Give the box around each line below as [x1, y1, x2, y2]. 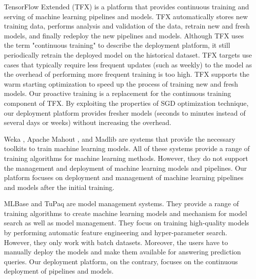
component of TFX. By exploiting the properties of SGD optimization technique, [4, 97, 249, 108]
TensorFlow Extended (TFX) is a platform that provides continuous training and [4, 1, 249, 11]
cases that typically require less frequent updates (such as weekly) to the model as [4, 59, 252, 69]
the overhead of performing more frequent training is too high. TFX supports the [4, 69, 250, 79]
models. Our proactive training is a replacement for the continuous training [4, 88, 231, 98]
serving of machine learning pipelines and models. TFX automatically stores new [4, 11, 248, 21]
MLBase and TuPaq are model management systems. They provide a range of [4, 198, 239, 209]
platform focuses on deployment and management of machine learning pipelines [4, 172, 244, 183]
